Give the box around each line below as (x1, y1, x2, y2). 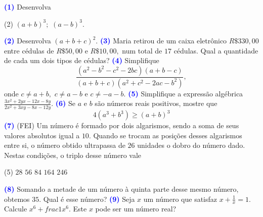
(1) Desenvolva (4, 2, 51, 12)
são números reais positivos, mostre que (95, 98, 217, 108)
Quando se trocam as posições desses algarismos (93, 130, 242, 140)
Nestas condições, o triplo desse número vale (4, 149, 142, 160)
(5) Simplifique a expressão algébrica (128, 88, 243, 98)
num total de (122, 45, 162, 56)
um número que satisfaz (143, 193, 217, 204)
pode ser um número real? (95, 203, 177, 214)
